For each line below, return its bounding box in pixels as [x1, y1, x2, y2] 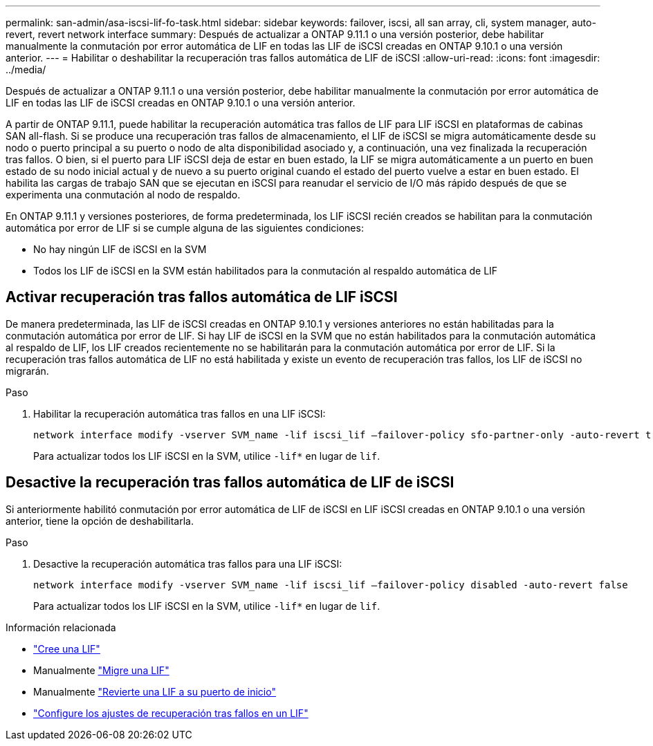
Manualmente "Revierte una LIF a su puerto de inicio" [33, 685, 276, 698]
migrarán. [6, 364, 49, 377]
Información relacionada [6, 621, 116, 633]
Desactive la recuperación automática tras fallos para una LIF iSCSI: [33, 557, 342, 570]
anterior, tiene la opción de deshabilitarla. [6, 514, 194, 527]
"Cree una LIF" [33, 642, 100, 655]
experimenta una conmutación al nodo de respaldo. [6, 189, 241, 201]
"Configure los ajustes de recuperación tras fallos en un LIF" [33, 707, 309, 719]
